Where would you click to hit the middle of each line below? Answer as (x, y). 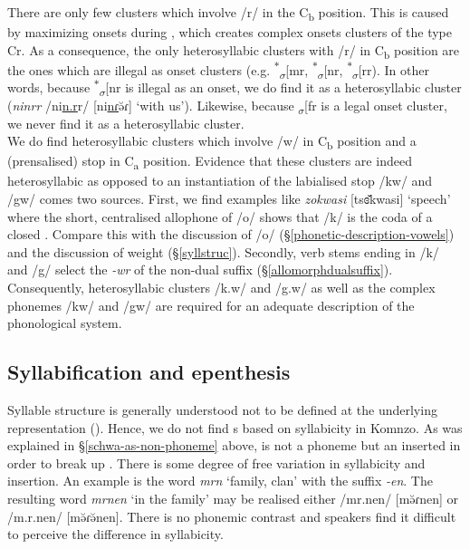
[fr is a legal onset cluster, (376, 106)
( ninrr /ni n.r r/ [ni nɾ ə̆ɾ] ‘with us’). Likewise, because (151, 106)
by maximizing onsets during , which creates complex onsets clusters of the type (230, 32)
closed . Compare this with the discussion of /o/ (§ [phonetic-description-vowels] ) (231, 234)
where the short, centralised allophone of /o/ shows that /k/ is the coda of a (220, 216)
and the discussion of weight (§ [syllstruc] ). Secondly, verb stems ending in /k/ (223, 251)
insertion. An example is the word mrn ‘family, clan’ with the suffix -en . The (220, 481)
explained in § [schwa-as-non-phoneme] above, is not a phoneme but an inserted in (234, 445)
